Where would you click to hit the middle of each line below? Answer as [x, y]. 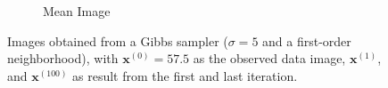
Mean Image [77, 11]
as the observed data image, [269, 58]
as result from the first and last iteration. [185, 75]
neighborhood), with [63, 58]
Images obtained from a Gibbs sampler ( [118, 40]
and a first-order [307, 40]
